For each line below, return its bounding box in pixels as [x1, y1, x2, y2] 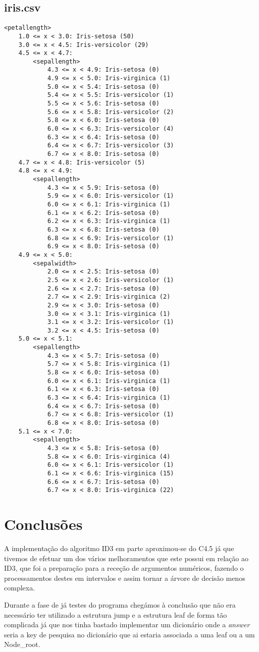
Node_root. [4, 639, 40, 649]
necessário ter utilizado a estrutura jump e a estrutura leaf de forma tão [4, 609, 227, 620]
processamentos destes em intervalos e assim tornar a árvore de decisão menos [4, 572, 245, 583]
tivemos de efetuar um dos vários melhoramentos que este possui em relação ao [4, 553, 248, 563]
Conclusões [4, 514, 83, 534]
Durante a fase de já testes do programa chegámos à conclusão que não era [4, 600, 236, 610]
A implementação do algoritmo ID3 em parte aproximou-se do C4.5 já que [4, 543, 234, 554]
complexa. [4, 582, 35, 593]
